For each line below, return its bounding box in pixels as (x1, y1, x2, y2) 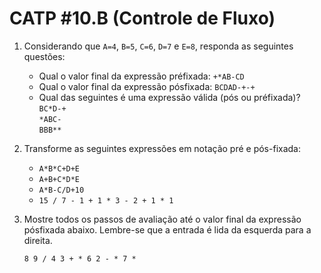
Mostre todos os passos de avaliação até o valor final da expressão (23, 213, 302, 225)
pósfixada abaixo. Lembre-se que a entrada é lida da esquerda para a (23, 223, 312, 236)
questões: (23, 50, 66, 62)
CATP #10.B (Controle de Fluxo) (9, 7, 276, 30)
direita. (23, 234, 53, 246)
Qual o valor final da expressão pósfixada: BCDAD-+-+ (38, 80, 256, 92)
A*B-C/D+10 (38, 185, 85, 195)
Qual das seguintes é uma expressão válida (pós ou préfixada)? (38, 91, 301, 103)
